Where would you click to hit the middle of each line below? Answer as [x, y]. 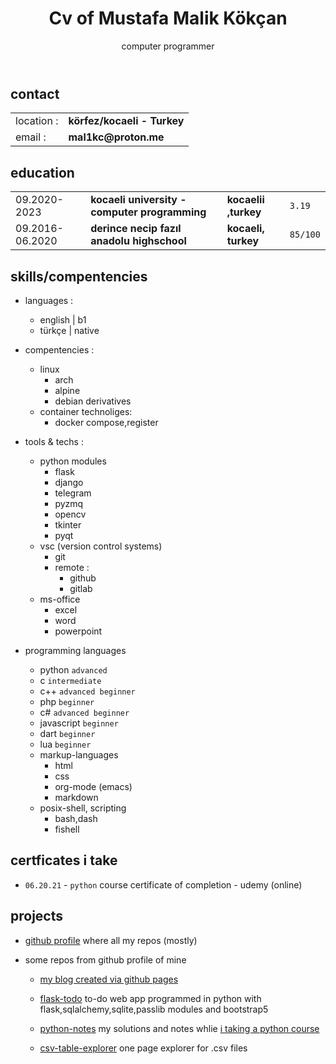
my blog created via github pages [109, 979]
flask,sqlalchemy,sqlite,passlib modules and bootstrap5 [154, 1009]
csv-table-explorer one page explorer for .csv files [143, 1048]
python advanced [73, 669]
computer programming [148, 212]
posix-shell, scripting [83, 808]
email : [31, 137]
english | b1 [63, 319]
